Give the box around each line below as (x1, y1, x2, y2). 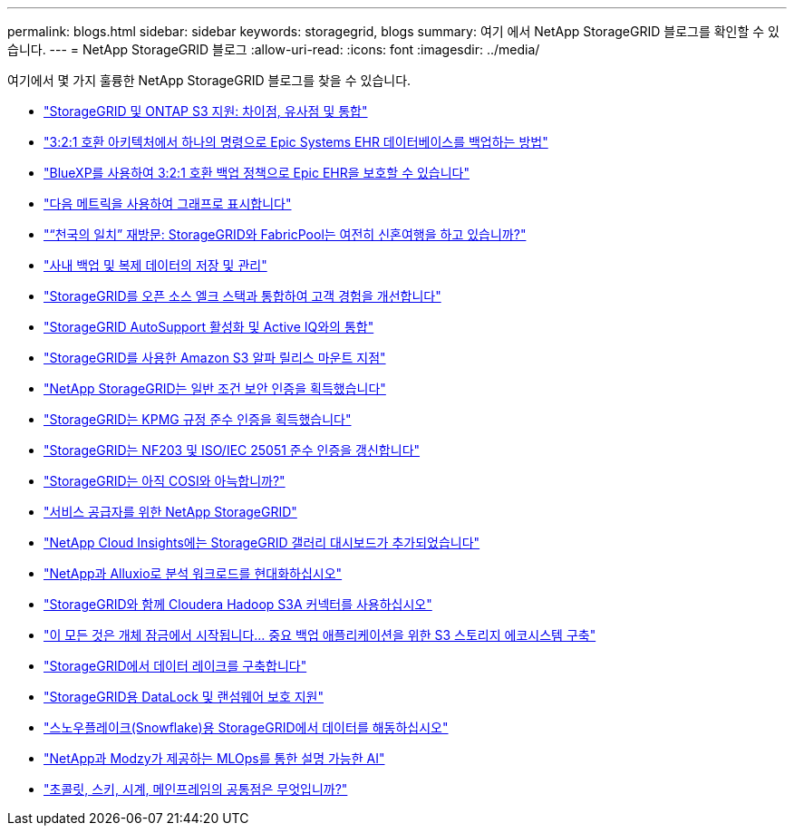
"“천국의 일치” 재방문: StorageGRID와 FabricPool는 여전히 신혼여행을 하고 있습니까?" (44, 227, 527, 242)
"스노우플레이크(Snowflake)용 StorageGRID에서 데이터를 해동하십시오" (44, 720, 449, 735)
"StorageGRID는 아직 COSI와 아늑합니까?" (44, 473, 286, 489)
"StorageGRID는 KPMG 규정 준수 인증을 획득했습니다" (44, 412, 352, 427)
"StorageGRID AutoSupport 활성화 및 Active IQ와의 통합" (44, 319, 374, 334)
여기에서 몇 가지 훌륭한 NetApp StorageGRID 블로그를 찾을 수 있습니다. (7, 73, 412, 88)
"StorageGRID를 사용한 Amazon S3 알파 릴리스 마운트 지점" (44, 350, 386, 365)
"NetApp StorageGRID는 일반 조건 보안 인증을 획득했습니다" (44, 381, 386, 396)
